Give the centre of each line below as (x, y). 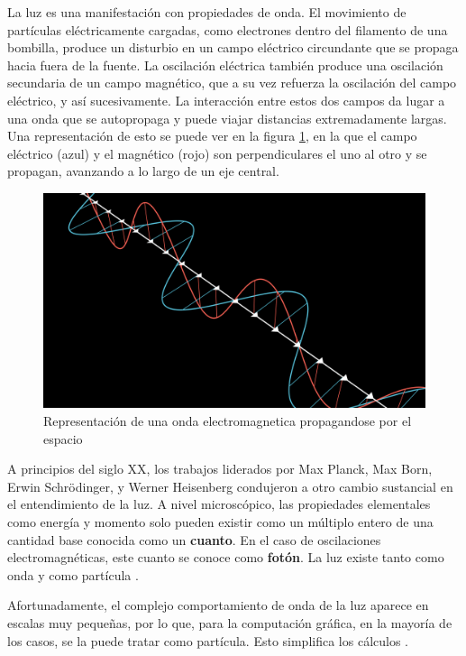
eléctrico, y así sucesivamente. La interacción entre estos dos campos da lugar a (226, 100)
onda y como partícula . (73, 574)
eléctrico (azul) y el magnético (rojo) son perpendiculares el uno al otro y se (217, 153)
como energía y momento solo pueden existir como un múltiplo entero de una (220, 522)
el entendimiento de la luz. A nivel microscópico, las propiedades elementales (219, 504)
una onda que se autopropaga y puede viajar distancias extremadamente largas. (227, 118)
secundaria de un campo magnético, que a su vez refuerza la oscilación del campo (232, 83)
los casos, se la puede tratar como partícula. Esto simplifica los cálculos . (208, 640)
